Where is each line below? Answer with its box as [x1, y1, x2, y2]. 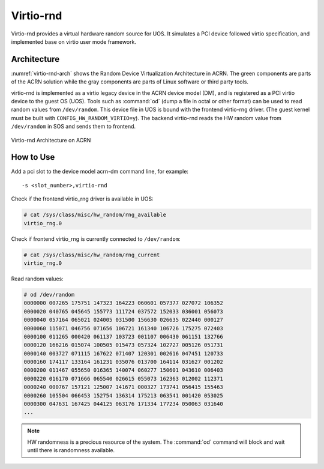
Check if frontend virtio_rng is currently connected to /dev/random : [11, 235, 181, 243]
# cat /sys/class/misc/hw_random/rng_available [23, 211, 166, 219]
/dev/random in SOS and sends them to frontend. [11, 123, 136, 130]
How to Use [11, 152, 55, 162]
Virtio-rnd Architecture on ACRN [11, 136, 91, 144]
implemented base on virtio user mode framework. [11, 38, 136, 45]
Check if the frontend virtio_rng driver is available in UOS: [11, 195, 154, 202]
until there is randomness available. [27, 447, 115, 454]
